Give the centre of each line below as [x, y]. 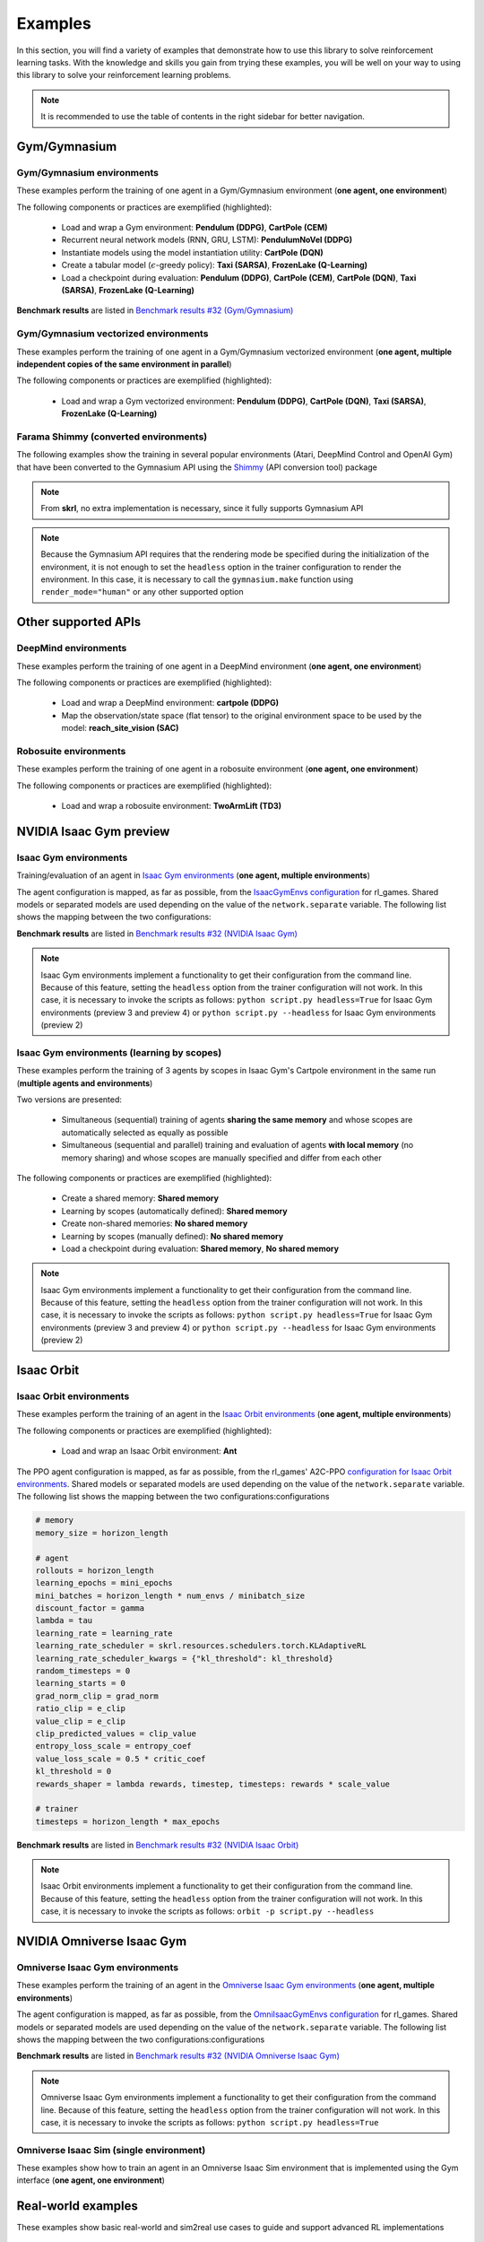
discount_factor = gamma [90, 1608]
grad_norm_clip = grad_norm [97, 1696]
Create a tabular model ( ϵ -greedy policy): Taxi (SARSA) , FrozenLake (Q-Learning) [214, 265]
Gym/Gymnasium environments [87, 172]
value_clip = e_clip [80, 1721]
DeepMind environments [72, 648]
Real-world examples [77, 2206]
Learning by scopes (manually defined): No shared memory [173, 1236]
